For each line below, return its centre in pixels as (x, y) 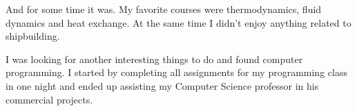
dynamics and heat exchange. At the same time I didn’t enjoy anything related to (178, 22)
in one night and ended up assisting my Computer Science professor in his (162, 85)
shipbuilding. (33, 36)
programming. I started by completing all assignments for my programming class (176, 72)
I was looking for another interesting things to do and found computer (154, 59)
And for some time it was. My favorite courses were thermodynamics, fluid (164, 9)
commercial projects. (49, 99)
